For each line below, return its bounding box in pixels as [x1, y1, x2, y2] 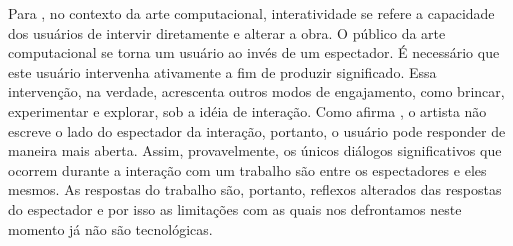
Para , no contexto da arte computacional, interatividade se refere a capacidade [8, 3, 495, 23]
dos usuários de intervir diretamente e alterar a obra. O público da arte [8, 22, 446, 43]
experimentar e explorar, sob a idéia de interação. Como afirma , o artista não [8, 100, 487, 121]
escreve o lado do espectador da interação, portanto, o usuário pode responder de [8, 120, 506, 141]
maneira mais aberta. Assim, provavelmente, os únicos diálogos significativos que [8, 140, 502, 161]
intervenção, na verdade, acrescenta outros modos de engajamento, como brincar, [8, 81, 505, 102]
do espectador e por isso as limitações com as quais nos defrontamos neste [8, 198, 462, 219]
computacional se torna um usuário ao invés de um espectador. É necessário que [8, 42, 500, 63]
